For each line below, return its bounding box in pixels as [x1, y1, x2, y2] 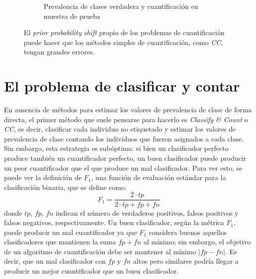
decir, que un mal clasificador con [4, 256, 106, 266]
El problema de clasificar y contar [4, 76, 240, 96]
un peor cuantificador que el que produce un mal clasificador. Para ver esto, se [4, 162, 243, 173]
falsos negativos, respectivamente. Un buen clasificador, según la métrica [4, 217, 224, 228]
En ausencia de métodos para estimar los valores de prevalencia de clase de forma [4, 104, 252, 115]
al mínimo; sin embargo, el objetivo [143, 236, 251, 247]
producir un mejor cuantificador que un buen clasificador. [4, 266, 179, 276]
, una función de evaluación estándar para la [91, 172, 226, 183]
